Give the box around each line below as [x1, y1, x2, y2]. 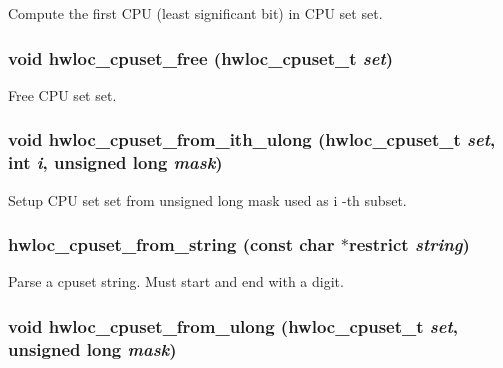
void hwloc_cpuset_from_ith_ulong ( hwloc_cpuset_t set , [8, 127, 496, 152]
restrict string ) [348, 232, 470, 257]
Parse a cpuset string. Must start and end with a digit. [8, 271, 344, 292]
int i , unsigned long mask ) [8, 150, 223, 175]
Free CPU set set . [8, 84, 117, 105]
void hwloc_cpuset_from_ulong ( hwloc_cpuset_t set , [8, 313, 459, 338]
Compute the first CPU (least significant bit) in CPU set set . [8, 3, 383, 23]
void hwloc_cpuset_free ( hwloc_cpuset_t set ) [8, 45, 394, 70]
